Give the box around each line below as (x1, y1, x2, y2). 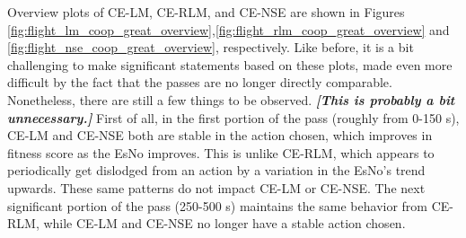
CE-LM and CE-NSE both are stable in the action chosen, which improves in (7, 126, 433, 145)
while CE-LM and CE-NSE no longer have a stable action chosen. (43, 214, 406, 233)
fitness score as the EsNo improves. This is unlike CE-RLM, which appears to (7, 143, 435, 162)
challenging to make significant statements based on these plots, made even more (7, 55, 453, 74)
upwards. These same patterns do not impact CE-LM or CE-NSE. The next (7, 178, 426, 197)
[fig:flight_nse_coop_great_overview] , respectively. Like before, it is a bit (7, 38, 414, 57)
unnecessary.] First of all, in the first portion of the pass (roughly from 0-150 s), (7, 108, 460, 127)
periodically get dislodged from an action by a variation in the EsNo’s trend (7, 161, 426, 180)
